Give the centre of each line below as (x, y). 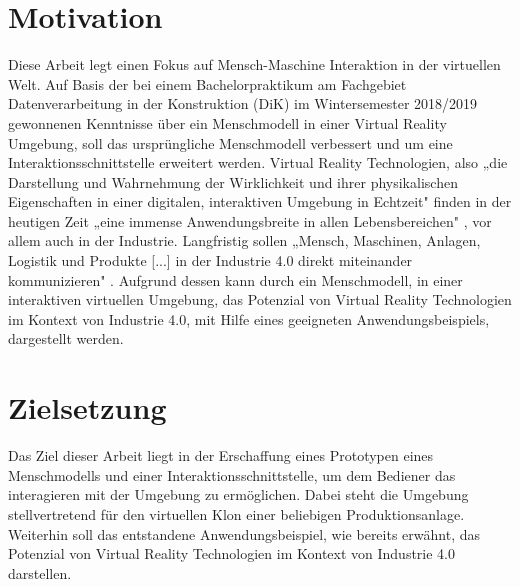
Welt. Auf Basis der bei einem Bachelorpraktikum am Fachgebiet (207, 83)
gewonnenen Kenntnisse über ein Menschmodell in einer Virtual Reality (227, 122)
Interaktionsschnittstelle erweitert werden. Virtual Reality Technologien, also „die (258, 162)
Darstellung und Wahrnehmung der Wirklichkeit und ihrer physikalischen (233, 181)
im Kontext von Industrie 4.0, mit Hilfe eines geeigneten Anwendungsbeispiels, (249, 318)
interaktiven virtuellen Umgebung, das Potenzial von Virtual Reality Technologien (260, 299)
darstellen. (40, 572)
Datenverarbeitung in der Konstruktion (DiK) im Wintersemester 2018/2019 (243, 103)
